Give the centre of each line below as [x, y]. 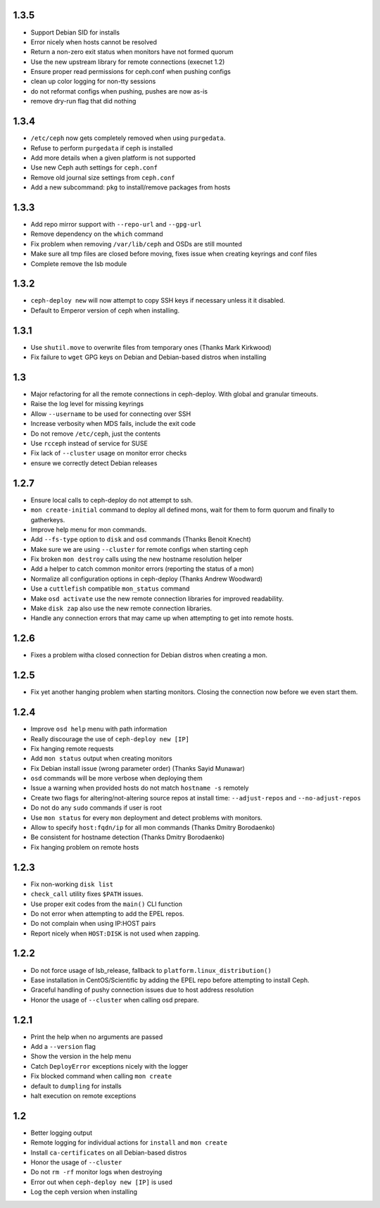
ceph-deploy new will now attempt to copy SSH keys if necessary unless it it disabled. [158, 301]
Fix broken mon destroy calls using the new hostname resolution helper [137, 559]
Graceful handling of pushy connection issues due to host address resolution [142, 990]
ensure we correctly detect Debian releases [94, 463]
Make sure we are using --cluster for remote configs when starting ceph [139, 549]
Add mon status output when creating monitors [101, 759]
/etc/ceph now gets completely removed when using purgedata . [128, 138]
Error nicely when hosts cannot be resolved [94, 42]
